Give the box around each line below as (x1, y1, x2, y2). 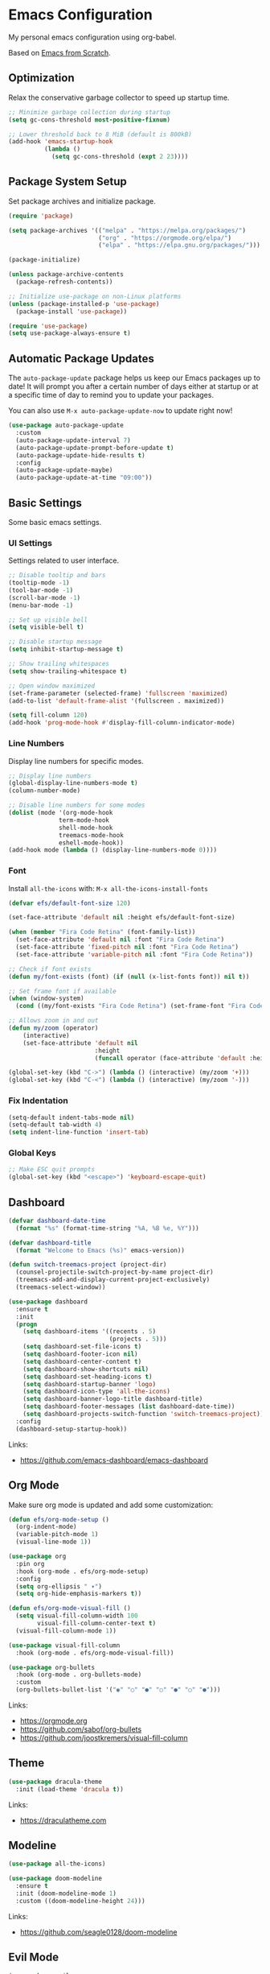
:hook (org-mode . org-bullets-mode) (15, 1670, 142, 1679)
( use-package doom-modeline (8, 1874, 103, 1883)
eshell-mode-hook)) (59, 839, 125, 847)
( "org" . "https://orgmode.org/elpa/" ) (97, 233, 231, 242)
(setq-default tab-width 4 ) (8, 1121, 103, 1129)
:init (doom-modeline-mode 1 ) (15, 1889, 117, 1898)
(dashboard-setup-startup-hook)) (15, 1425, 128, 1433)
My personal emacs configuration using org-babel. (8, 32, 177, 42)
